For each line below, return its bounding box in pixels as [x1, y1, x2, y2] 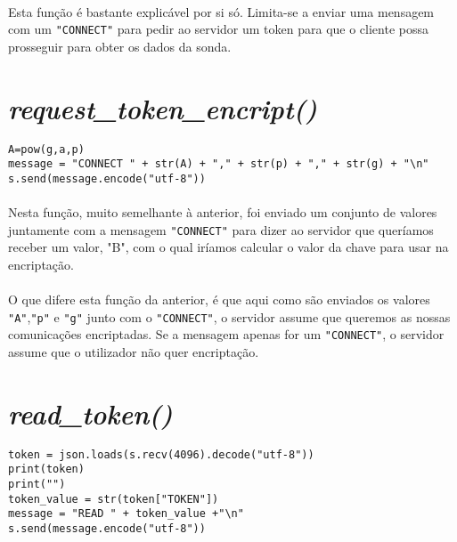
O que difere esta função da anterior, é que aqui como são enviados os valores [8, 290, 430, 309]
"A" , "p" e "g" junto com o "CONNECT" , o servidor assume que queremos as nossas [8, 307, 451, 326]
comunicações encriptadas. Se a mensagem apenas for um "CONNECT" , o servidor [8, 325, 445, 344]
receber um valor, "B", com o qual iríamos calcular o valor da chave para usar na [8, 238, 449, 256]
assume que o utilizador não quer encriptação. [8, 343, 259, 361]
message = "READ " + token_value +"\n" [8, 507, 244, 521]
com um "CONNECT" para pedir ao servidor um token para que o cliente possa [8, 20, 429, 38]
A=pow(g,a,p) [8, 142, 85, 156]
